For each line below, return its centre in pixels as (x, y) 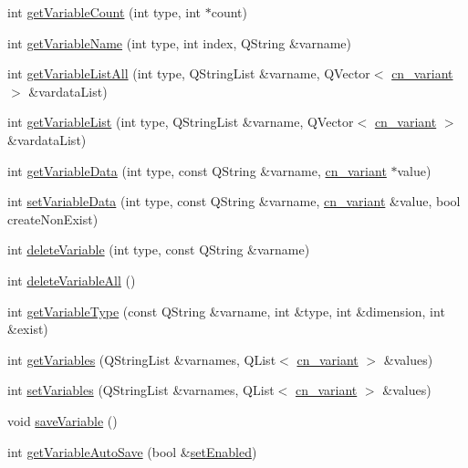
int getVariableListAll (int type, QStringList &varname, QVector (189, 73)
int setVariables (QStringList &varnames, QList (141, 390)
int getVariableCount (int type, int (104, 12)
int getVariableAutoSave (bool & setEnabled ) (132, 451)
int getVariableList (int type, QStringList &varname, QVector (181, 122)
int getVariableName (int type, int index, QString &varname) (180, 42)
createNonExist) (53, 218)
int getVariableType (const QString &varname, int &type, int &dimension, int (226, 311)
